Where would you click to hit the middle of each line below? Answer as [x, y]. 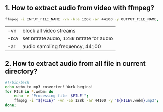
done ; [11, 105]
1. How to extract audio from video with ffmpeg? [80, 8]
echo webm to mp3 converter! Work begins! [49, 87]
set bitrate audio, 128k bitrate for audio [68, 38]
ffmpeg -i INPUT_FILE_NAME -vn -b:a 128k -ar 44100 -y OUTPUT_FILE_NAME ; [82, 19]
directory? [21, 71]
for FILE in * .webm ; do [29, 92]
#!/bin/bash [17, 82]
